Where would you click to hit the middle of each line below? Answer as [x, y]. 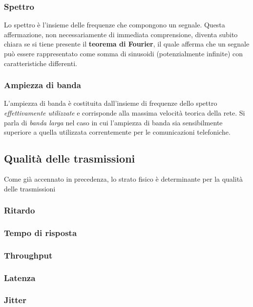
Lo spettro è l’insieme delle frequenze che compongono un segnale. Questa [115, 25]
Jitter [15, 300]
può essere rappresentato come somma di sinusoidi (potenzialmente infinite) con [123, 53]
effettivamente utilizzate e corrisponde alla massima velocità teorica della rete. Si [125, 113]
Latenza [20, 277]
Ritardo [20, 210]
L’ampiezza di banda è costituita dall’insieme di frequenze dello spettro [111, 103]
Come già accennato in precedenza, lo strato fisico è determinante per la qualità [124, 178]
